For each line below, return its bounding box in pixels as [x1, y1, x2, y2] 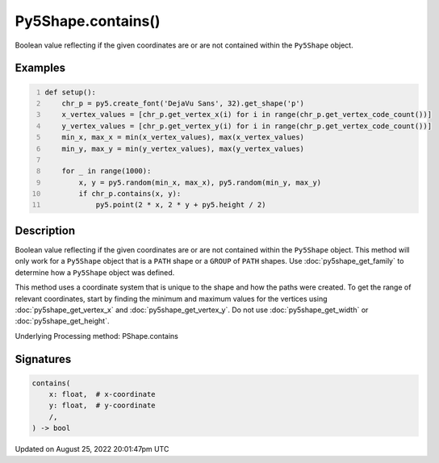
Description [15, 223, 76, 237]
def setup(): [44, 87, 97, 97]
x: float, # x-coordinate [48, 390, 157, 399]
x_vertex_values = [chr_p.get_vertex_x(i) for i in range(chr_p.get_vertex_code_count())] [61, 110, 432, 119]
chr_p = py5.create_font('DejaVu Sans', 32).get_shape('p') [61, 98, 305, 108]
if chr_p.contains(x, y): [78, 190, 182, 198]
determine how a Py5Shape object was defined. [15, 267, 175, 277]
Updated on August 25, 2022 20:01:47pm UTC [15, 444, 169, 454]
